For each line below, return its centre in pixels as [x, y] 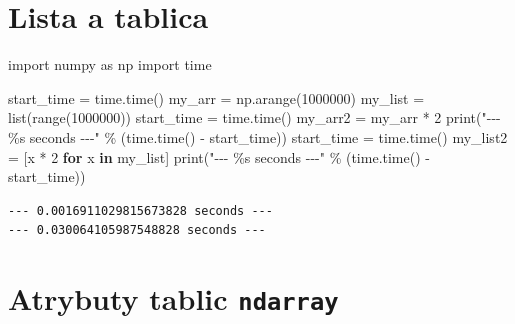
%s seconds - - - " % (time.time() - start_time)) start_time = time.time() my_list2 [258, 136]
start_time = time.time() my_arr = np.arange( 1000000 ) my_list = [216, 97]
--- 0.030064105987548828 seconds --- [137, 230]
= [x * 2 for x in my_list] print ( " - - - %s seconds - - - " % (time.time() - [219, 156]
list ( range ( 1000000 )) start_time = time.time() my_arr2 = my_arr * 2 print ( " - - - [254, 117]
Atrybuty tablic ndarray [173, 298]
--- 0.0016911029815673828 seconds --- [140, 210]
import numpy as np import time [110, 64]
